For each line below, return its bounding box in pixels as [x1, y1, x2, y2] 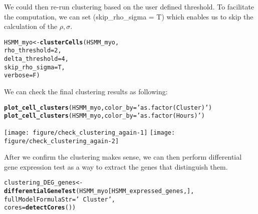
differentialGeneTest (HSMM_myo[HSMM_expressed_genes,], [4, 188, 194, 195]
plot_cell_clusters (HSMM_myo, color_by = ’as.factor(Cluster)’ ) [4, 104, 212, 111]
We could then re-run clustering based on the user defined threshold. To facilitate [4, 1, 254, 11]
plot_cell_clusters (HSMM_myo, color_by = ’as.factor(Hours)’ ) [4, 112, 205, 120]
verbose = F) [4, 72, 40, 79]
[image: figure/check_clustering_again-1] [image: [4, 129, 175, 136]
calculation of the [4, 21, 58, 31]
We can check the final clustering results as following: [4, 86, 168, 97]
